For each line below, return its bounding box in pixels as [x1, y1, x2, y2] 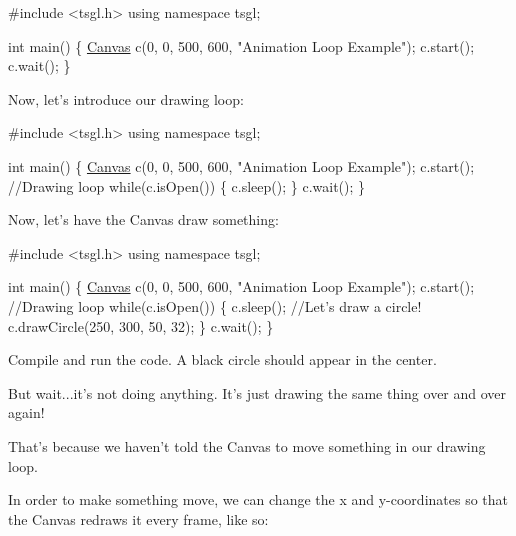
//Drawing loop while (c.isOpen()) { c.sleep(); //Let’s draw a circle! [8, 295, 422, 316]
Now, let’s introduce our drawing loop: [8, 88, 244, 109]
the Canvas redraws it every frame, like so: [8, 508, 269, 529]
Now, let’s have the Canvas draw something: [8, 209, 279, 230]
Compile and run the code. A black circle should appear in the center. [8, 349, 437, 370]
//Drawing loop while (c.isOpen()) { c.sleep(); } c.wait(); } [8, 175, 366, 196]
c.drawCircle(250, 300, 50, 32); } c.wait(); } [8, 315, 274, 336]
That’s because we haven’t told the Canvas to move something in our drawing [8, 435, 486, 456]
